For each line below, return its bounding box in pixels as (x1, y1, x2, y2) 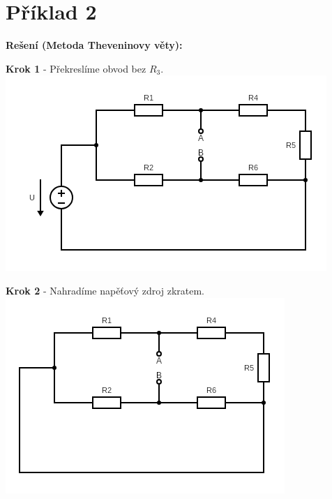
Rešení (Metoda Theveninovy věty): (6, 38, 183, 52)
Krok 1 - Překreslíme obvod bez (6, 61, 146, 75)
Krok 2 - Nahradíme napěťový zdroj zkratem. (6, 283, 205, 297)
